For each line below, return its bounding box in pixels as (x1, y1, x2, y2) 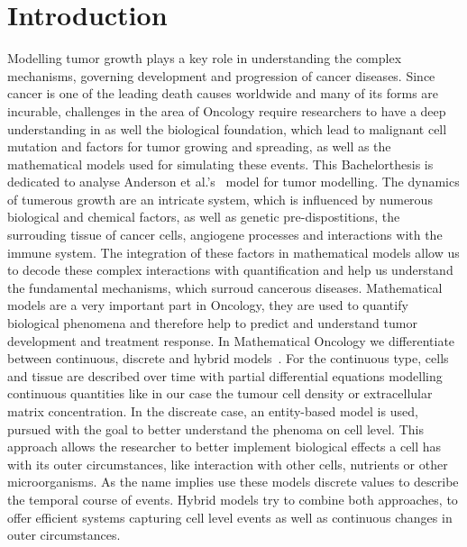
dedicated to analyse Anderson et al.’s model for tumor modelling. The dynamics (7, 172, 460, 191)
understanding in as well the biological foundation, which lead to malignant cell (7, 119, 447, 138)
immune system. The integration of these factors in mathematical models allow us (7, 242, 460, 261)
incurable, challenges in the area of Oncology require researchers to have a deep (7, 101, 446, 120)
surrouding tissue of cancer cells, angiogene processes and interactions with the (7, 225, 443, 244)
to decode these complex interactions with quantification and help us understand (7, 260, 453, 279)
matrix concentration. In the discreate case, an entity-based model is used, (7, 402, 418, 420)
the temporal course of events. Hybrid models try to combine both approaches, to (7, 489, 458, 508)
